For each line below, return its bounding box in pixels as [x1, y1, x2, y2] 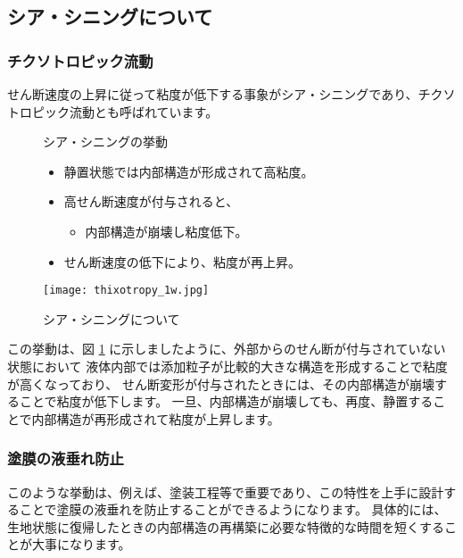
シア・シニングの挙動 [43, 132, 168, 151]
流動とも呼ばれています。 [69, 102, 219, 121]
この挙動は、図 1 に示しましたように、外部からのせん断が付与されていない [7, 339, 446, 358]
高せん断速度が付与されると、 [63, 192, 239, 211]
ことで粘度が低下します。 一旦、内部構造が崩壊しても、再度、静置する [19, 392, 434, 411]
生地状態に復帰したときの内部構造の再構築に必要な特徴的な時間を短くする [7, 517, 444, 536]
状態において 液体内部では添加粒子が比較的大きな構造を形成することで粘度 [7, 357, 448, 375]
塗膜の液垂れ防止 [7, 447, 124, 470]
